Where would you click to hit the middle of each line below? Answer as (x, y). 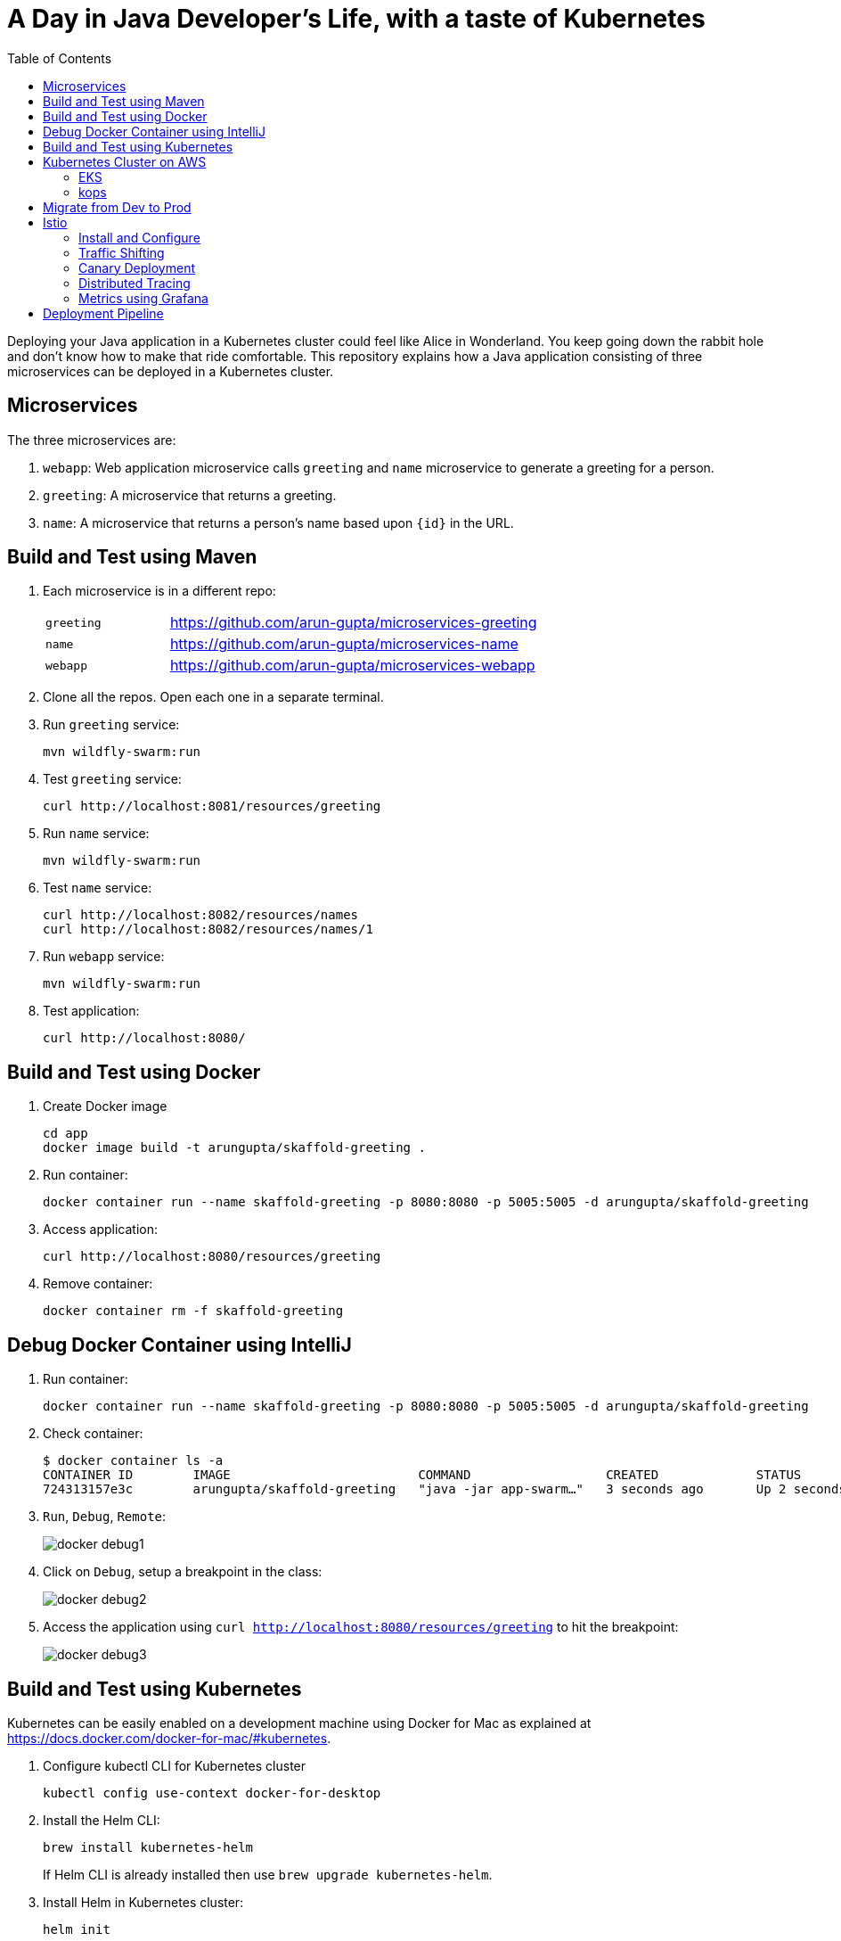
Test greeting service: (112, 779)
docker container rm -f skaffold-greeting (193, 1311)
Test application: (91, 1011)
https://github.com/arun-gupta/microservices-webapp (352, 666)
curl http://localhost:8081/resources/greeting (212, 806)
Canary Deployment (137, 267)
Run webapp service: (104, 957)
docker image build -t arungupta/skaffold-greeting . (234, 1148)
